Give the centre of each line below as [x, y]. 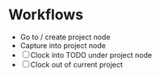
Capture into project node [63, 45]
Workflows [46, 15]
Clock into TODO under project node [91, 55]
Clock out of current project [77, 64]
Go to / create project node [65, 37]
